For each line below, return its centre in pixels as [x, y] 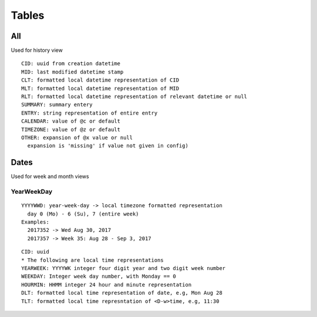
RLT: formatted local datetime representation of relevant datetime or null [134, 97]
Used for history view [37, 50]
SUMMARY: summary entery [57, 105]
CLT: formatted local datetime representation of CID [100, 80]
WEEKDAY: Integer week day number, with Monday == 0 [99, 276]
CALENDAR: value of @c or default [71, 121]
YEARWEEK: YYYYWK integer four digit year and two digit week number [124, 268]
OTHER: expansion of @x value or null [77, 137]
